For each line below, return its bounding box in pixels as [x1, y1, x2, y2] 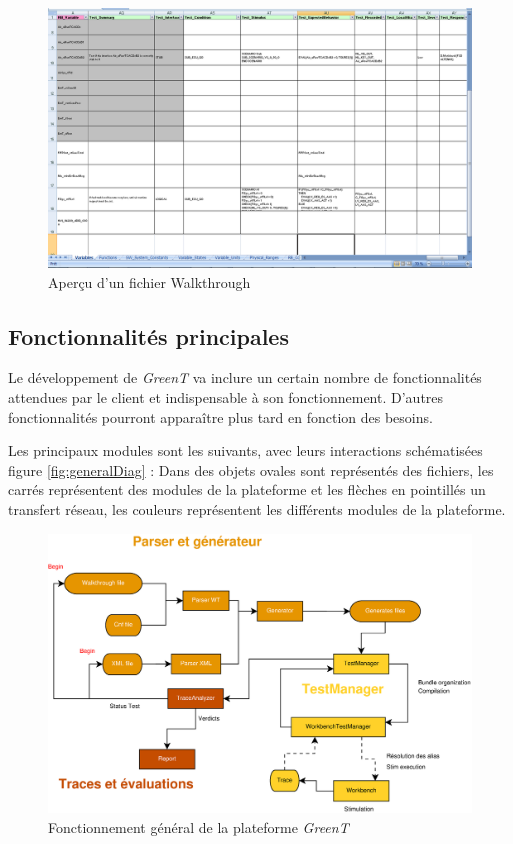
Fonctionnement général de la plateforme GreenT [48, 816, 349, 837]
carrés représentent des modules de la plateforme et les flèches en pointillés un [8, 479, 486, 500]
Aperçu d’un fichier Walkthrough [48, 271, 251, 292]
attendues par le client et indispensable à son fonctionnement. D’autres [8, 387, 444, 408]
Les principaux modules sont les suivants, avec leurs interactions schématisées [8, 440, 483, 461]
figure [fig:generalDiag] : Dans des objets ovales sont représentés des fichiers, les [8, 459, 494, 480]
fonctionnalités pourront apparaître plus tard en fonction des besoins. [8, 406, 433, 427]
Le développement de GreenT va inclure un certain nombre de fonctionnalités [8, 367, 482, 388]
